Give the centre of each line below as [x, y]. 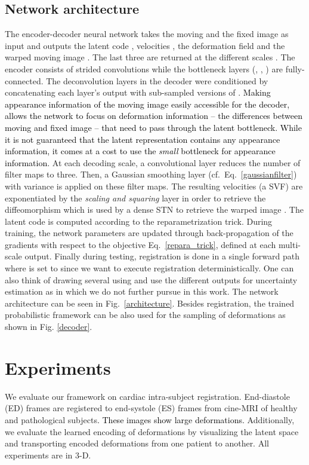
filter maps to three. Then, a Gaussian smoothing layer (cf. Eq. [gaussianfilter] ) [151, 174]
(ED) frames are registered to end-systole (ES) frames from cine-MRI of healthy [151, 408]
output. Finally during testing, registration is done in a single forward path [162, 256]
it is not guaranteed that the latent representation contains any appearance [143, 139]
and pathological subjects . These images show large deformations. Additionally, [150, 419]
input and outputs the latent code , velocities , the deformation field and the [145, 45]
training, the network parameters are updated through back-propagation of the [149, 233]
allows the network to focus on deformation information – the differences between [154, 116]
